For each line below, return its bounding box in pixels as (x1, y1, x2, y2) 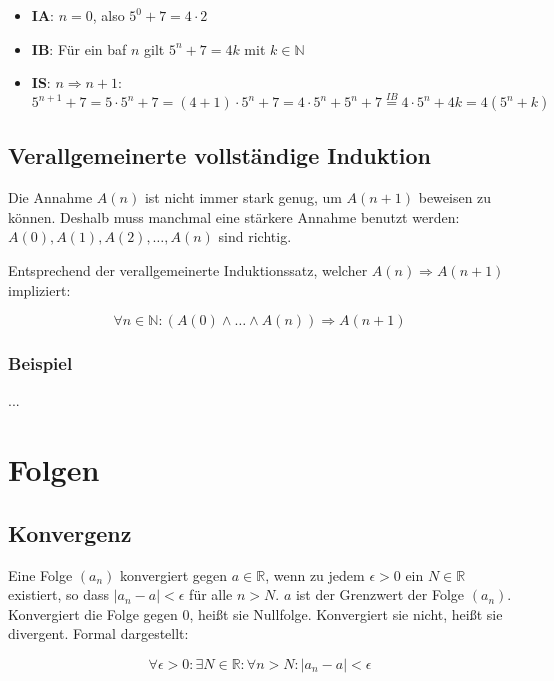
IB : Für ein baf (31, 38, 127, 59)
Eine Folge (8, 564, 73, 585)
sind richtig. (218, 226, 292, 247)
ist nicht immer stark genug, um (144, 187, 342, 208)
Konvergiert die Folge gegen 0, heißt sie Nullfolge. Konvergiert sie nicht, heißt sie (8, 603, 503, 624)
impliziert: (8, 279, 71, 300)
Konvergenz (8, 517, 132, 548)
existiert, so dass (8, 584, 110, 605)
